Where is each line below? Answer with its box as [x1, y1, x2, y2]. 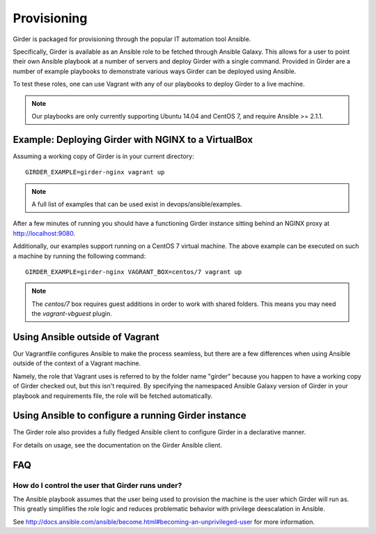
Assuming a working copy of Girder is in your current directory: [13, 152, 194, 160]
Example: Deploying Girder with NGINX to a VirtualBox [13, 133, 253, 146]
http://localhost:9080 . [13, 229, 76, 237]
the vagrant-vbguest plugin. [31, 310, 113, 318]
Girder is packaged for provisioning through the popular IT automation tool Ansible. [13, 35, 251, 43]
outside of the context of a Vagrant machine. [13, 359, 141, 367]
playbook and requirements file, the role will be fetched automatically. [13, 391, 213, 400]
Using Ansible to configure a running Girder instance [13, 410, 246, 422]
